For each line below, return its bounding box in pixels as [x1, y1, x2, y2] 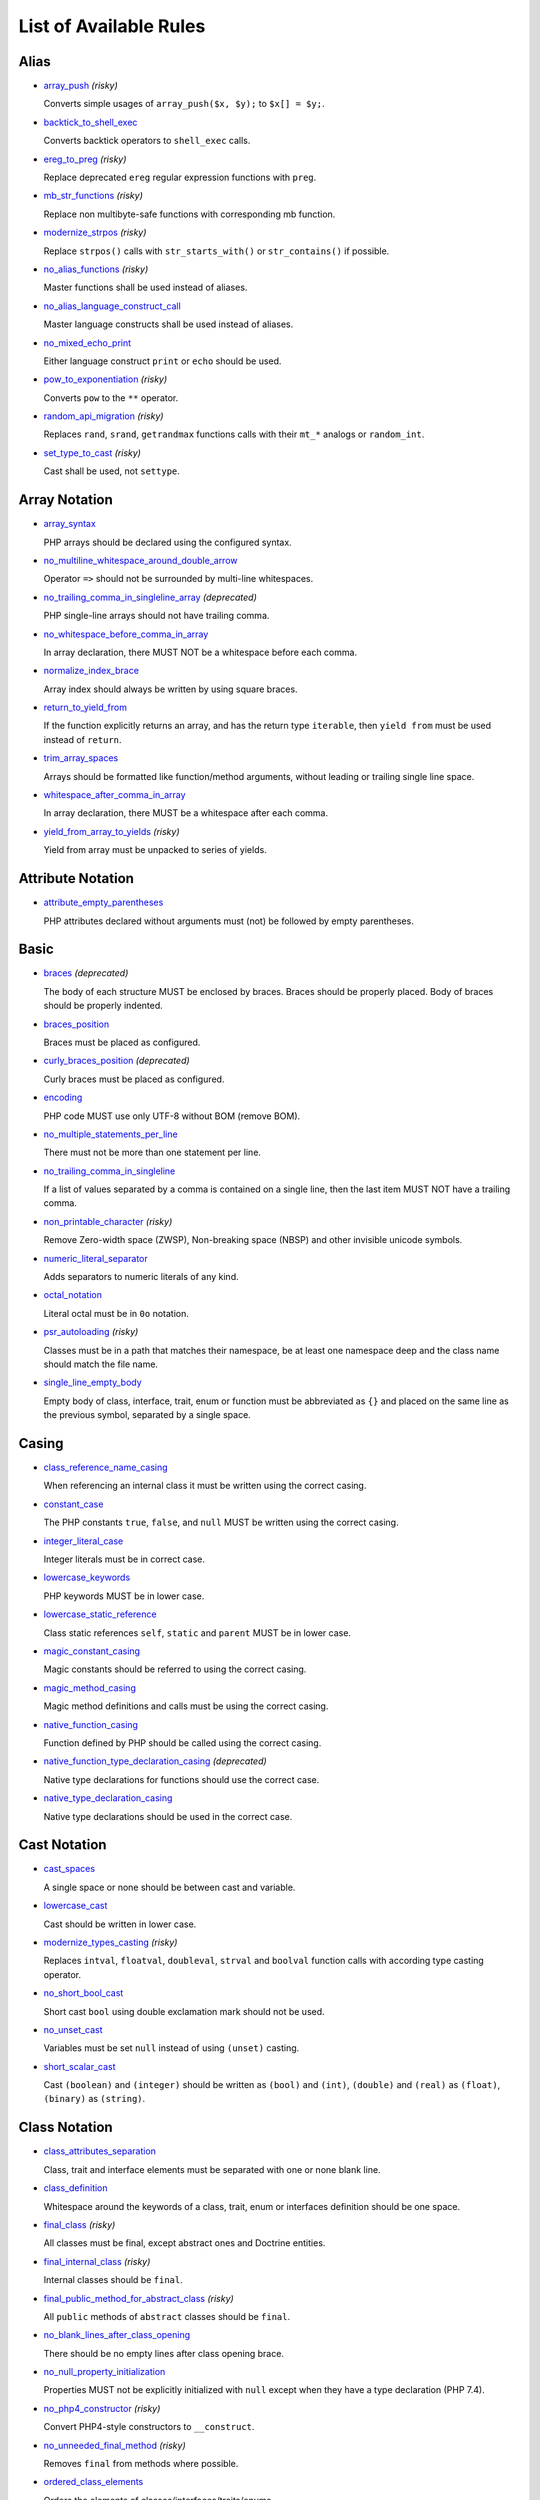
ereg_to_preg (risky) [43, 153, 127, 165]
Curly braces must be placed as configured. [43, 1073, 225, 1085]
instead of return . [43, 733, 122, 745]
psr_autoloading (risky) [43, 1326, 139, 1338]
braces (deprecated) [43, 967, 129, 979]
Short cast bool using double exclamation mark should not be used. [43, 2005, 325, 2017]
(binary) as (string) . [43, 2093, 146, 2105]
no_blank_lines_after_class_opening [43, 2329, 191, 2341]
